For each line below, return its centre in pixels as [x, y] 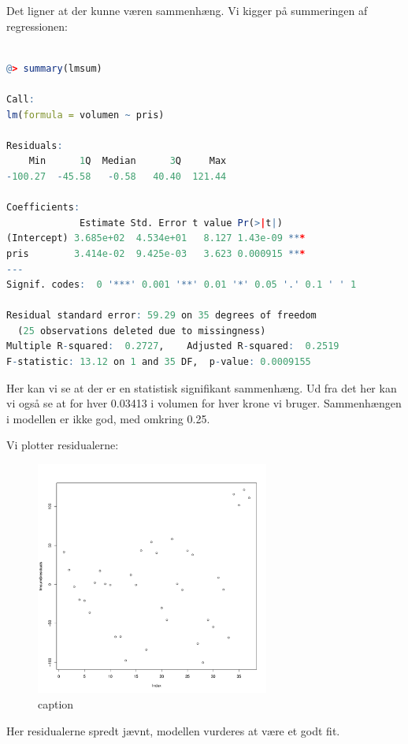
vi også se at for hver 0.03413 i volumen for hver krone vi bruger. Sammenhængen [204, 403]
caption [56, 704]
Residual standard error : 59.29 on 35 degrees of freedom [161, 316]
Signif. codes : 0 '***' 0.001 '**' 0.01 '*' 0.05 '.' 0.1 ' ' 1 [182, 285]
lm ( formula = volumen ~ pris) [85, 115]
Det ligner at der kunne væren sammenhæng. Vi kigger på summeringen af [187, 10]
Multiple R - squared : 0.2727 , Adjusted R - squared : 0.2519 [173, 346]
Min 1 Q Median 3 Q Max [128, 161]
